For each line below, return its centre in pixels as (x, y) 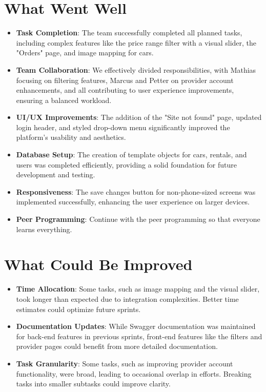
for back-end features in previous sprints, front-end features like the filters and (139, 336)
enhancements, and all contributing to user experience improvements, (125, 90)
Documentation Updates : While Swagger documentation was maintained (136, 326)
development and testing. (56, 174)
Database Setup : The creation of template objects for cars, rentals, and (131, 154)
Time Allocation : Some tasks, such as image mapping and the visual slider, (138, 289)
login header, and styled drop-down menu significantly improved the (123, 127)
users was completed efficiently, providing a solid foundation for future (127, 164)
